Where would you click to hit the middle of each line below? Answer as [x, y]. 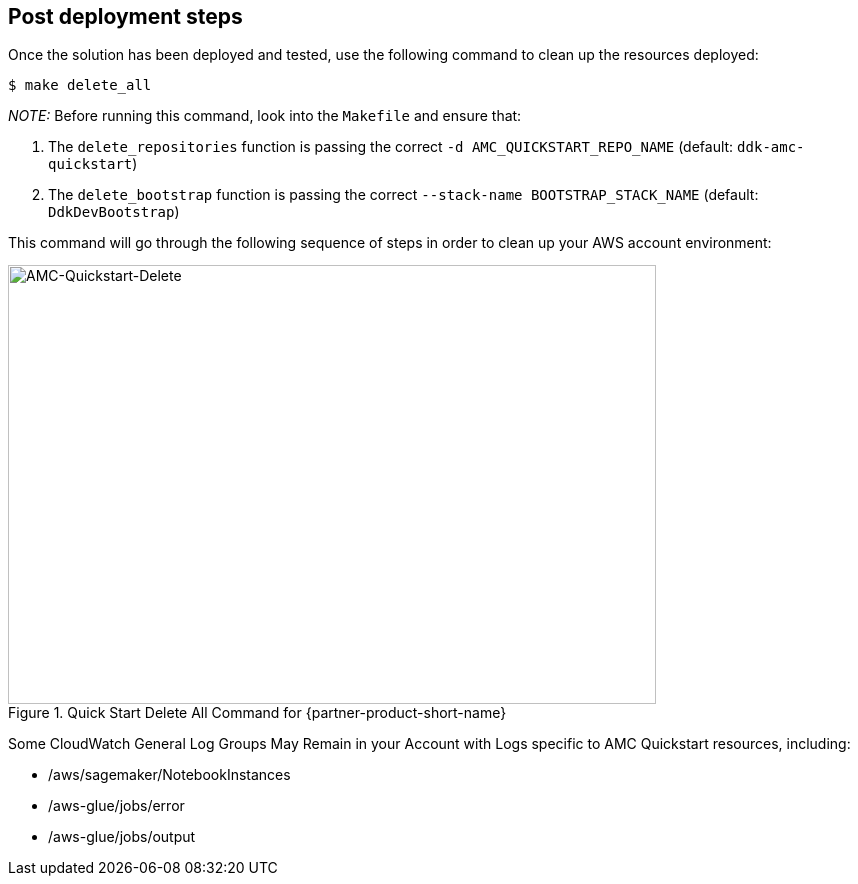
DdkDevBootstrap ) [114, 212]
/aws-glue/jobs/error [116, 806]
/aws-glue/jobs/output [122, 837]
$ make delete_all [80, 85]
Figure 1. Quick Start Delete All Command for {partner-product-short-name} [257, 713]
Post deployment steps [125, 16]
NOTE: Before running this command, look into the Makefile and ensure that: [265, 116]
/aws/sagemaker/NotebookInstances [169, 775]
